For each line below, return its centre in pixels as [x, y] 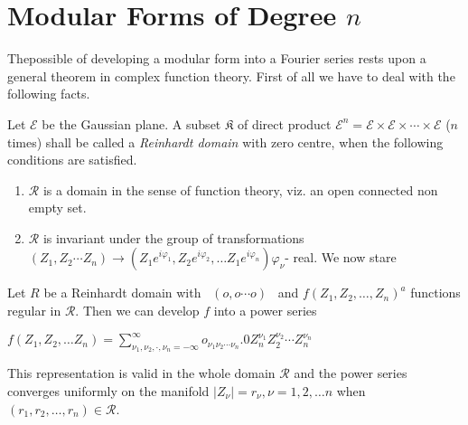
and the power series [351, 373]
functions [435, 293]
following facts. [49, 94]
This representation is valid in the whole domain [141, 373]
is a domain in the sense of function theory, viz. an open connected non [240, 189]
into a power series [265, 311]
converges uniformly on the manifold [108, 390]
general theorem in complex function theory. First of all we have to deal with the [231, 76]
